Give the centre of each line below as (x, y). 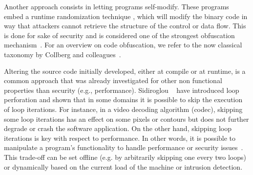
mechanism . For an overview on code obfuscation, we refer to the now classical (123, 45)
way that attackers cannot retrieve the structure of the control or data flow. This (125, 26)
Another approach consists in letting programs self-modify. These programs (116, 6)
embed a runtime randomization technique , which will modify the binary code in (126, 16)
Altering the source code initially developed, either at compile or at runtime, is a (125, 71)
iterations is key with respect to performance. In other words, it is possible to (120, 138)
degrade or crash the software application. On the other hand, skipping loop (118, 128)
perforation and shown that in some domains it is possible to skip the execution (123, 99)
